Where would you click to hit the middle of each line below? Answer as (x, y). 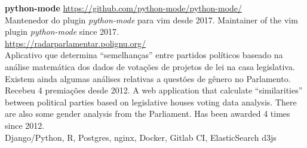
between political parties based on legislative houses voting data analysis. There (151, 102)
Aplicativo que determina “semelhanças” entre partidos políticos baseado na (144, 55)
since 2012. (25, 125)
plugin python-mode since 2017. (62, 31)
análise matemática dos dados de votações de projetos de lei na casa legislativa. (150, 66)
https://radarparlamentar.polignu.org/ (76, 43)
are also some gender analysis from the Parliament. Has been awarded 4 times (148, 114)
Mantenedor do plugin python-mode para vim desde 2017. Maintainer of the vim (151, 19)
